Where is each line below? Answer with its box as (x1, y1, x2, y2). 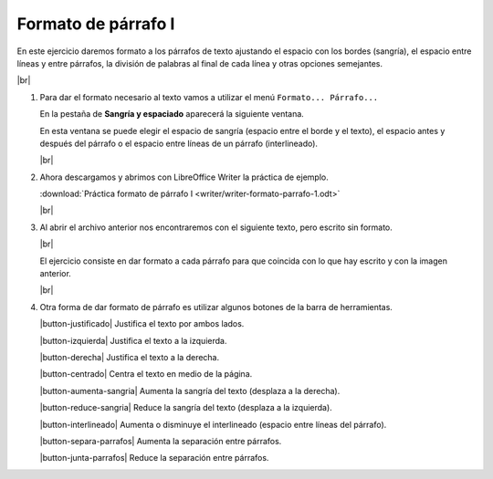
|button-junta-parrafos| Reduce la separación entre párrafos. (39, 453, 269, 463)
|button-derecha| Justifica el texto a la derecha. (39, 351, 220, 362)
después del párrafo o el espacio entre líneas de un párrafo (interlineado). (39, 138, 319, 149)
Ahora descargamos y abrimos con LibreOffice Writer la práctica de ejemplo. (39, 172, 329, 182)
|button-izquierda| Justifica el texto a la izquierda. (39, 335, 227, 346)
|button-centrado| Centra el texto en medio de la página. (39, 369, 253, 380)
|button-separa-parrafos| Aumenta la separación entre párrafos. (39, 435, 282, 446)
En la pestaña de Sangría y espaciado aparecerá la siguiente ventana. (39, 109, 305, 120)
